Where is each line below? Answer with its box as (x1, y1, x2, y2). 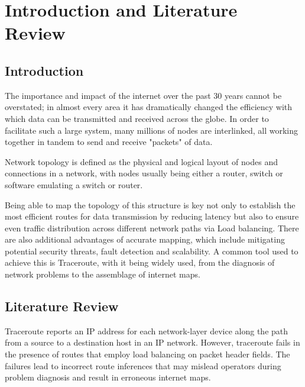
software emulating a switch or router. (5, 178, 143, 191)
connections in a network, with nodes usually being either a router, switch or (5, 167, 283, 179)
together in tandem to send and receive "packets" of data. (5, 136, 213, 148)
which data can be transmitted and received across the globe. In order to (5, 112, 269, 124)
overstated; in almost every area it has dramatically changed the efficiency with (5, 101, 293, 113)
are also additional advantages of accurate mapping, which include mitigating (5, 233, 285, 246)
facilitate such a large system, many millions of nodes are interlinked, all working (5, 124, 298, 136)
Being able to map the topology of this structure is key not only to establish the (5, 198, 296, 211)
